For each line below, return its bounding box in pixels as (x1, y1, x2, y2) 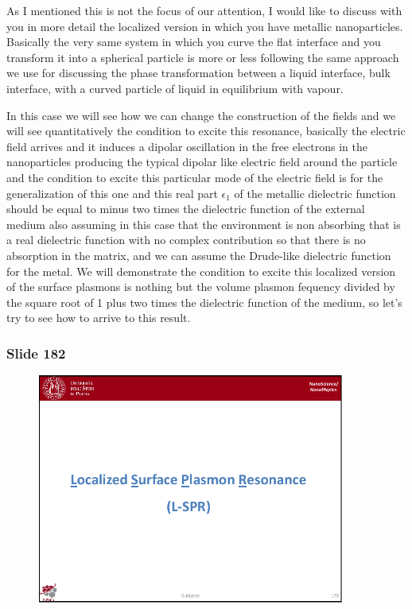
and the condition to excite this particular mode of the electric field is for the (6, 169, 383, 185)
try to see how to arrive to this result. (6, 309, 191, 326)
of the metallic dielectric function (234, 184, 396, 201)
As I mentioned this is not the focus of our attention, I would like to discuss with (6, 2, 402, 18)
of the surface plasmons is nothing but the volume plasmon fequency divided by (6, 278, 395, 295)
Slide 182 (6, 343, 66, 363)
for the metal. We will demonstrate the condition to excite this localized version (6, 262, 396, 279)
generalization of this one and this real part (6, 184, 218, 201)
